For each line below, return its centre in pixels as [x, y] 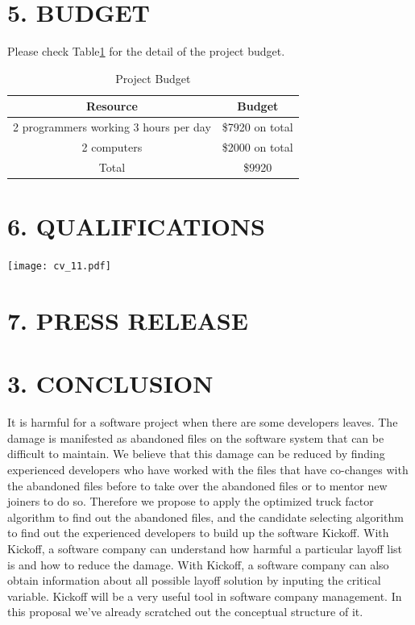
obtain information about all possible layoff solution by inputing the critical [194, 580]
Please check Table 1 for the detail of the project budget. [146, 51]
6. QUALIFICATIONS [136, 226]
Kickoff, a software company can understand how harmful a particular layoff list [205, 548]
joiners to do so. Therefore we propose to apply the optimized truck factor [191, 501]
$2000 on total [257, 147]
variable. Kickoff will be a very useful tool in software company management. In [205, 596]
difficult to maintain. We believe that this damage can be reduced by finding [196, 454]
